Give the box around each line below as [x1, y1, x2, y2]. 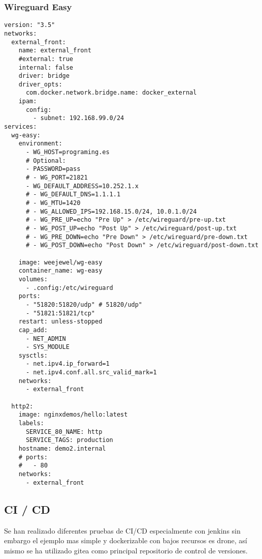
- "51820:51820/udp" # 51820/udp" [25, 301, 143, 308]
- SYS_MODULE [25, 343, 70, 351]
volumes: [18, 275, 48, 283]
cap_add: [18, 326, 48, 334]
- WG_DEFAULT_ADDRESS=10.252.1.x [25, 182, 139, 190]
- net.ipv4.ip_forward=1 [25, 360, 110, 368]
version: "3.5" [4, 21, 55, 29]
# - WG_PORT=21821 [25, 174, 88, 182]
